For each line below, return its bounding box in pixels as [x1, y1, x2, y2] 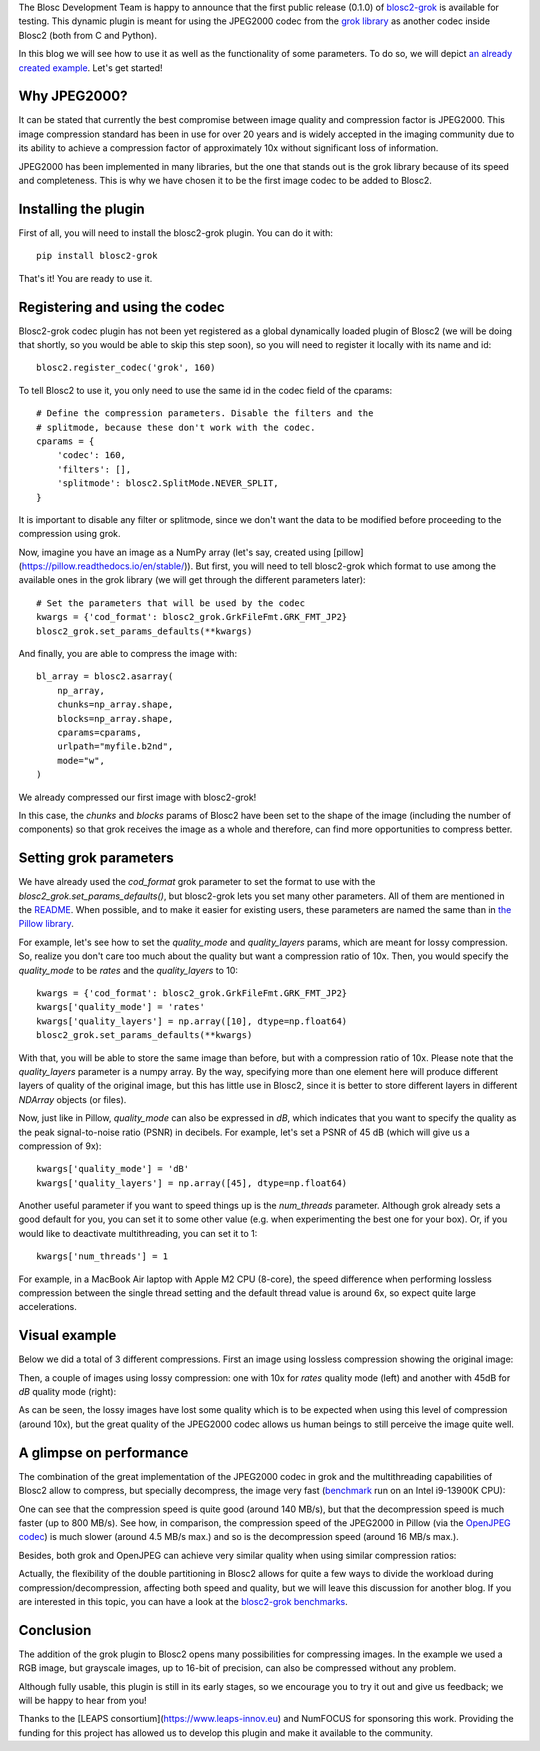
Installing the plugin [18, 200, 145, 217]
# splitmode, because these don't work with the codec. [36, 421, 316, 433]
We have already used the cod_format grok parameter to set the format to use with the [18, 876, 376, 888]
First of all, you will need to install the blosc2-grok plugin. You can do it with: [18, 226, 334, 239]
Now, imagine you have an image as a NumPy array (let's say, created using [18, 546, 332, 558]
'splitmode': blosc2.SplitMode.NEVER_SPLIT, [56, 478, 279, 489]
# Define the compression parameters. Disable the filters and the [36, 408, 374, 419]
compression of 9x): [18, 1140, 102, 1152]
